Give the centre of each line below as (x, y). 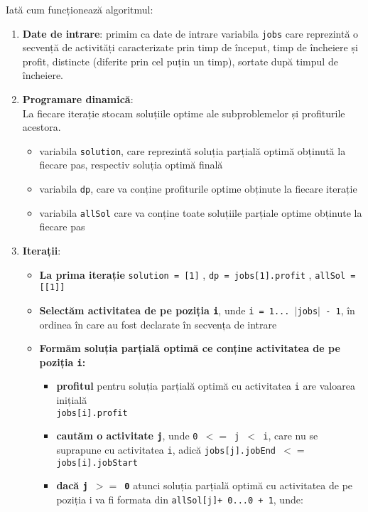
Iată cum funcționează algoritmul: (80, 9)
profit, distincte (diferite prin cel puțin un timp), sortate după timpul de (180, 61)
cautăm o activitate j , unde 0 (127, 436)
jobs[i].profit (92, 413)
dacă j (72, 485)
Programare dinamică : (78, 99)
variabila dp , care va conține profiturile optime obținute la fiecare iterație (198, 189)
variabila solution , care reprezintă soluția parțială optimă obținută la (193, 150)
